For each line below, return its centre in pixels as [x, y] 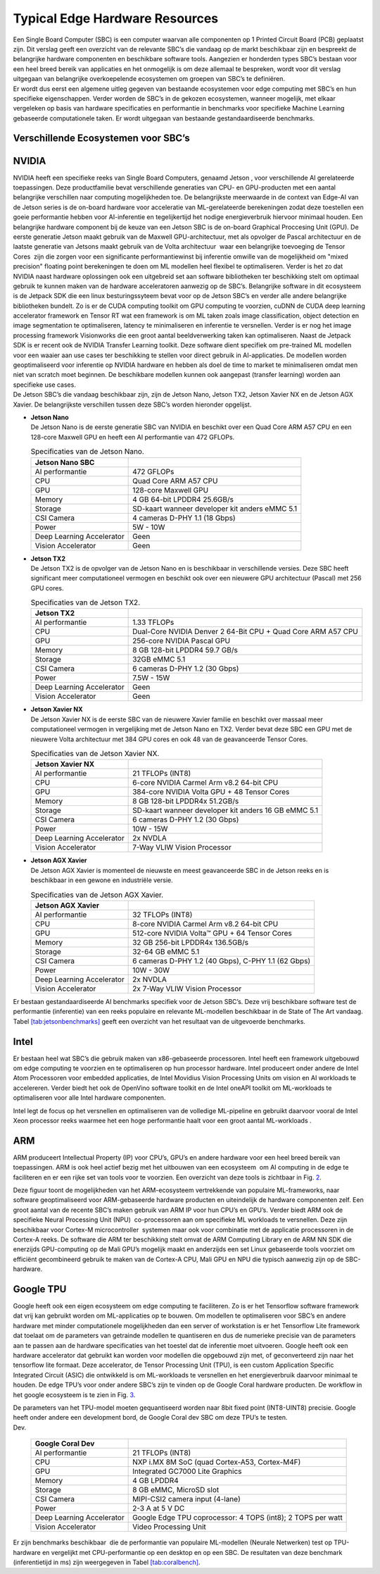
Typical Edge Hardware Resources [116, 18]
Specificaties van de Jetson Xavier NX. [95, 754]
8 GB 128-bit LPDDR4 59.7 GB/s [185, 650]
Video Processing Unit [170, 1527]
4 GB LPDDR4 [156, 1481]
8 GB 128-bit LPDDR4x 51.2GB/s [186, 801]
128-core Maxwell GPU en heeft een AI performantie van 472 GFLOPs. [133, 437]
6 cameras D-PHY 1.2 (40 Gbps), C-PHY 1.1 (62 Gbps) [222, 960]
